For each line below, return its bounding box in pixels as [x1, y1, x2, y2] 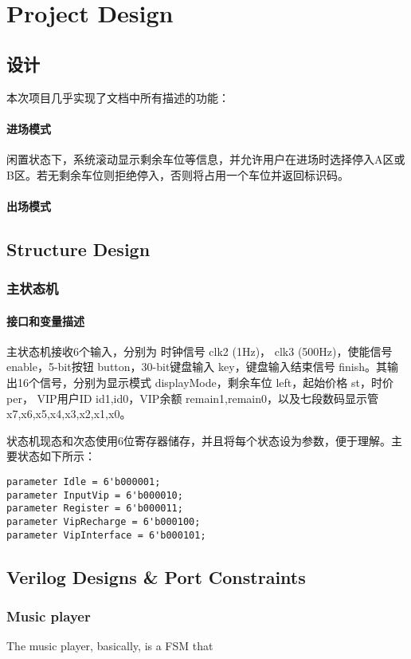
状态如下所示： [17, 448, 96, 464]
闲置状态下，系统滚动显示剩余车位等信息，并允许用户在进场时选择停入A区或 [6, 150, 405, 167]
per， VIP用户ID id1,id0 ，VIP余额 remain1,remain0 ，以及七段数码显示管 [6, 389, 379, 406]
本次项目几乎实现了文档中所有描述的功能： [6, 89, 229, 105]
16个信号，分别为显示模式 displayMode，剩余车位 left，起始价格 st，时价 [17, 373, 393, 390]
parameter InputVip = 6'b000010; [6, 489, 183, 501]
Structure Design [6, 236, 151, 261]
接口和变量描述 [6, 312, 84, 329]
